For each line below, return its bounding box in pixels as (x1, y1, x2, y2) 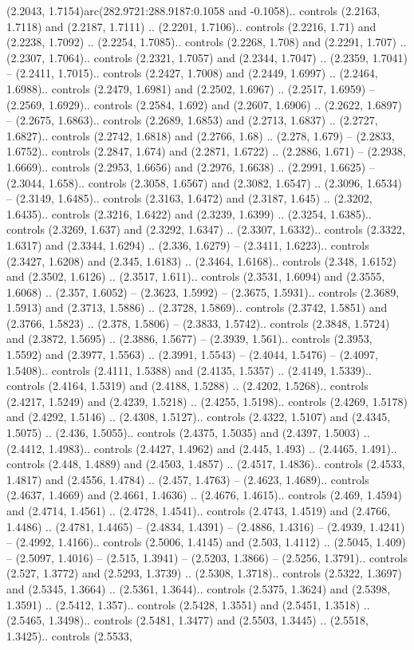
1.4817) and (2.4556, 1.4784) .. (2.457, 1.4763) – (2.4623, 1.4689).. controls (6, 471, 369, 487)
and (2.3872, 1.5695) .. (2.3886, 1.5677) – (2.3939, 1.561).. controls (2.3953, (6, 330, 373, 347)
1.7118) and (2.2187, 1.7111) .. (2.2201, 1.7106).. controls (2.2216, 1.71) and (6, 18, 377, 34)
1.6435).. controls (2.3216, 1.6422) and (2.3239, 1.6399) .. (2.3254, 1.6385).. (6, 205, 372, 222)
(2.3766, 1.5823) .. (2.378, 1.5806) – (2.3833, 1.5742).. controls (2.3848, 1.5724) (6, 314, 390, 331)
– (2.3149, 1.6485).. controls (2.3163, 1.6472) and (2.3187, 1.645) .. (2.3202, (6, 190, 373, 207)
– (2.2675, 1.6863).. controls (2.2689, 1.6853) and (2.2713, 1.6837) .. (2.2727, (6, 112, 378, 128)
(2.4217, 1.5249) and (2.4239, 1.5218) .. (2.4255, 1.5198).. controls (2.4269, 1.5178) (6, 392, 408, 409)
